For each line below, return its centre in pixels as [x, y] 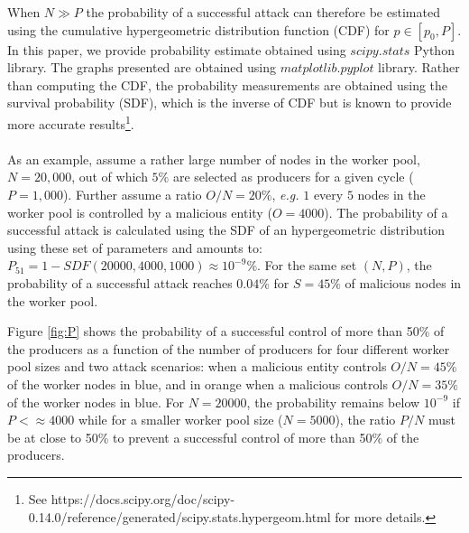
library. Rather [419, 67]
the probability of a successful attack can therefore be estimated [263, 12]
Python [434, 49]
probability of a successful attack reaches [120, 282]
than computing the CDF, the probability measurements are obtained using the [228, 84]
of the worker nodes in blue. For [96, 402]
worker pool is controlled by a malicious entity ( [140, 212]
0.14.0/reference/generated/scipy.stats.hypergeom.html [179, 516]
